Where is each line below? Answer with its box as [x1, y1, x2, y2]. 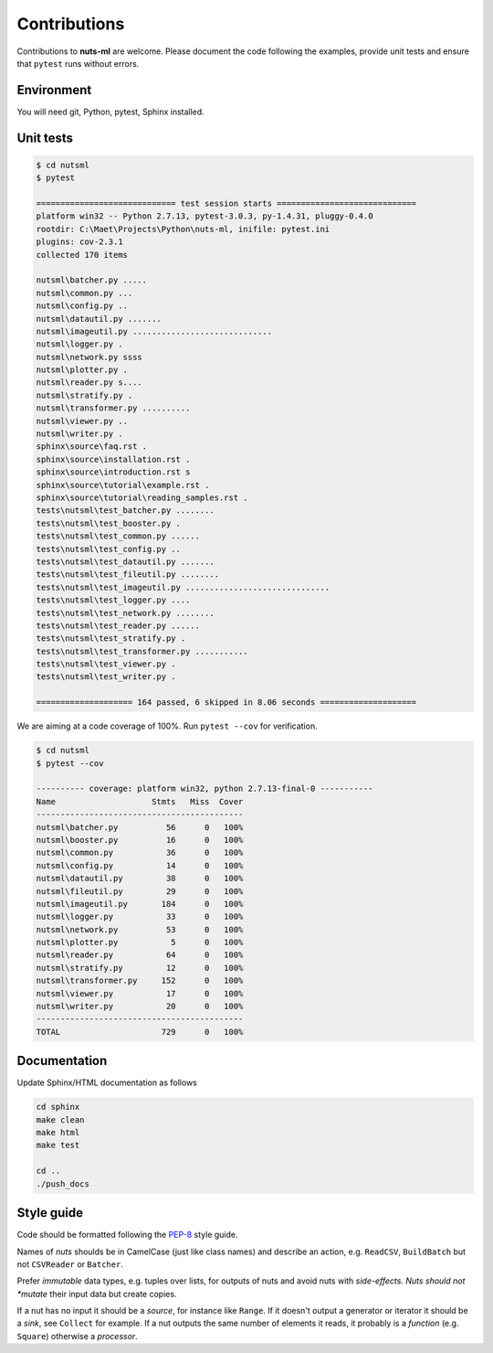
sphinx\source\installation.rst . [36, 453, 191, 464]
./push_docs [36, 1178, 90, 1188]
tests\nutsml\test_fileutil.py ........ [36, 570, 219, 580]
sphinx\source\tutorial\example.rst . [36, 480, 210, 490]
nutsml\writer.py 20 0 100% [36, 1001, 244, 1012]
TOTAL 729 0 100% [36, 1027, 244, 1037]
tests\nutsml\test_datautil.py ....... [36, 556, 215, 567]
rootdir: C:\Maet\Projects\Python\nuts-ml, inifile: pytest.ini [36, 224, 330, 234]
